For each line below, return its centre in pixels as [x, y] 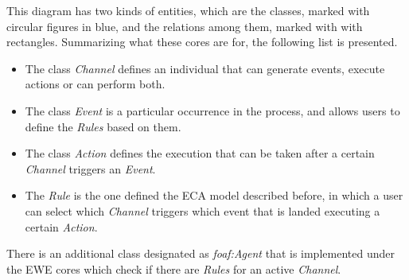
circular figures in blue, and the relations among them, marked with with [185, 26]
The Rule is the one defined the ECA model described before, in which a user [214, 195]
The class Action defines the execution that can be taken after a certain [200, 153]
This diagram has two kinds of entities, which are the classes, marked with [188, 10]
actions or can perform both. [95, 84]
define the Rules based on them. [103, 126]
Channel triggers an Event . [90, 168]
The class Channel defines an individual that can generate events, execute [205, 68]
